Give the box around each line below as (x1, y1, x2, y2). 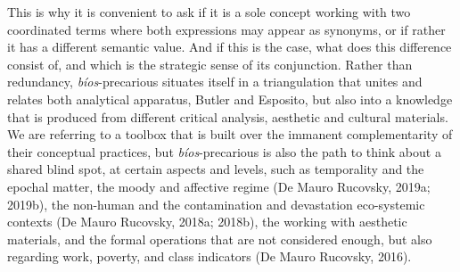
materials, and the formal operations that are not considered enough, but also (7, 229, 432, 248)
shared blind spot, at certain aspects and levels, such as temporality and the (7, 160, 424, 178)
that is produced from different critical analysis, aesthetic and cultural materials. (7, 107, 448, 126)
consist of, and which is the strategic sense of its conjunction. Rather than (7, 54, 413, 73)
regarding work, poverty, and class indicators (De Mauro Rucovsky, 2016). (7, 247, 412, 266)
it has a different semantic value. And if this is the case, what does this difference (7, 37, 452, 56)
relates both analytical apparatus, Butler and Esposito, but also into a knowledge (7, 89, 453, 108)
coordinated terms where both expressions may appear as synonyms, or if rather (7, 20, 446, 38)
